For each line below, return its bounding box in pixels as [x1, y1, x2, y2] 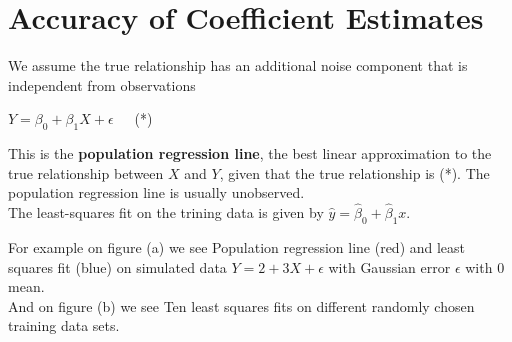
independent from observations [8, 74, 196, 95]
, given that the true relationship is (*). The [219, 162, 490, 183]
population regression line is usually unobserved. [8, 182, 305, 203]
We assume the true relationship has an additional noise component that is [8, 55, 468, 76]
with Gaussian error [328, 256, 451, 277]
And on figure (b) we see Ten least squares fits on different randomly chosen [8, 295, 475, 316]
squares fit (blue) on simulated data [8, 256, 227, 277]
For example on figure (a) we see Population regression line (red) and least [8, 236, 466, 257]
